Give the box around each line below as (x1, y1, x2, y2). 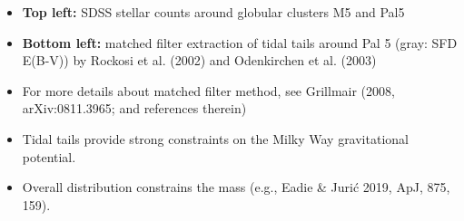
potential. (22, 147, 76, 166)
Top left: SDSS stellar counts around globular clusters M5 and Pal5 (22, 3, 405, 21)
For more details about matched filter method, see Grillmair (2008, (22, 81, 395, 100)
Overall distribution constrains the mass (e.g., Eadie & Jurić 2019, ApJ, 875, (22, 178, 450, 197)
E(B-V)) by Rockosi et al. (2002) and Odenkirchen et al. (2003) (22, 51, 377, 70)
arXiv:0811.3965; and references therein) (22, 99, 247, 118)
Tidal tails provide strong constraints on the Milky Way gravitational (22, 129, 409, 148)
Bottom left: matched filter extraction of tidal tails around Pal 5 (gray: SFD (22, 33, 458, 52)
